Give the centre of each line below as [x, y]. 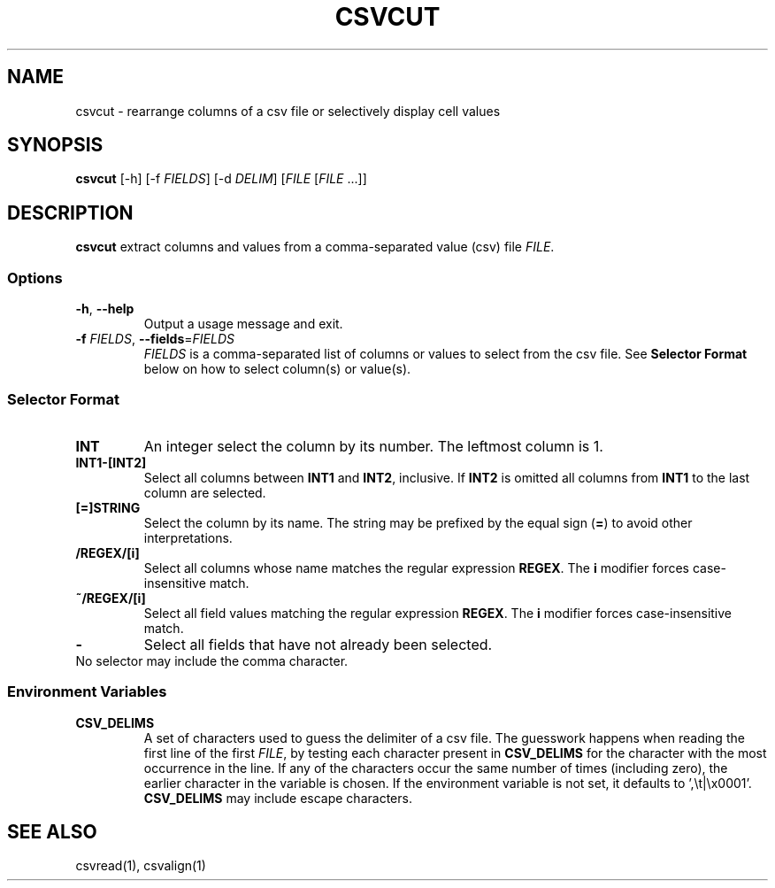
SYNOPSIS [55, 145]
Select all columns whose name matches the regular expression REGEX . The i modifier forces [416, 568]
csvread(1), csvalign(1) [141, 866]
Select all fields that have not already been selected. [318, 644]
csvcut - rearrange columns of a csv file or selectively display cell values [288, 111]
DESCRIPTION [70, 212]
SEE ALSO [52, 831]
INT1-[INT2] [111, 462]
